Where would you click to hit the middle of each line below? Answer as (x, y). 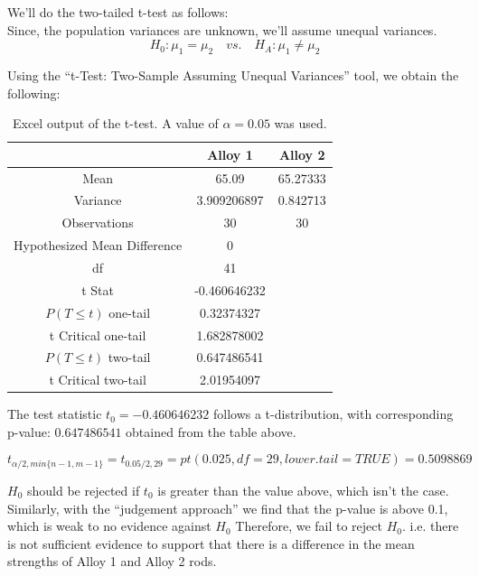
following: (34, 93)
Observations (98, 223)
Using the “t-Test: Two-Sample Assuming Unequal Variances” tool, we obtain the (233, 74)
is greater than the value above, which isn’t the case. (303, 490)
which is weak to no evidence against (109, 526)
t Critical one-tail (98, 334)
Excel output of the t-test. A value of (115, 123)
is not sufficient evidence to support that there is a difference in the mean (211, 543)
